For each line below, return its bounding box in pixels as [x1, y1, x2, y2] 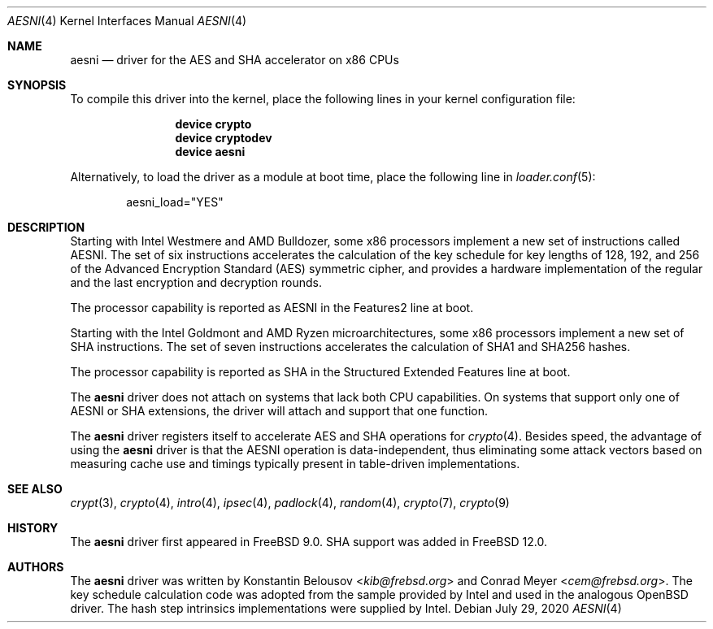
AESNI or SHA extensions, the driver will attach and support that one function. [70, 404, 489, 418]
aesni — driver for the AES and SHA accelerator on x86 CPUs [70, 53, 399, 67]
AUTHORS [7, 560, 64, 574]
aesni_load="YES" [126, 195, 224, 209]
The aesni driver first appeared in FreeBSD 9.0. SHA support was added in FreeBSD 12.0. [70, 535, 547, 549]
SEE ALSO [7, 482, 63, 496]
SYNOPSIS [7, 78, 67, 92]
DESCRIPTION [7, 220, 85, 234]
